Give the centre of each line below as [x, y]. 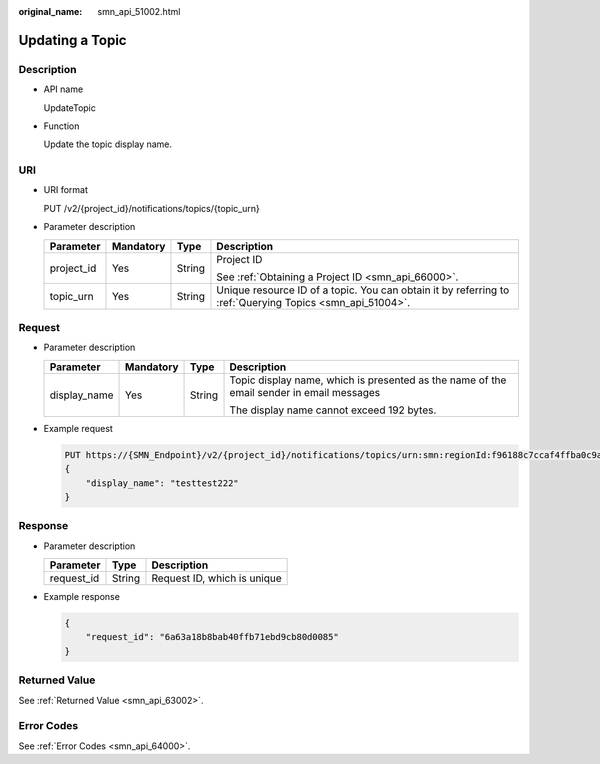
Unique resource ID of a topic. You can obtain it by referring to [363, 290]
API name [63, 89]
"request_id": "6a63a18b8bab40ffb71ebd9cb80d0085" [212, 637]
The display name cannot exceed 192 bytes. [333, 410]
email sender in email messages [304, 392]
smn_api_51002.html [139, 11]
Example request [78, 428]
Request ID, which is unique [216, 578]
